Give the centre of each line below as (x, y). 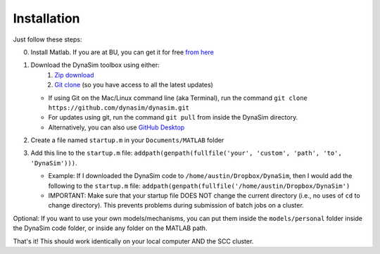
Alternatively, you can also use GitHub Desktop (116, 127)
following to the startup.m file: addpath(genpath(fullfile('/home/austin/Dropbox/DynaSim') (199, 186)
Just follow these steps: (47, 39)
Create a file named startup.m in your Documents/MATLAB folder (127, 140)
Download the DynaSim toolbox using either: (95, 65)
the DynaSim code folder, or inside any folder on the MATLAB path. (110, 228)
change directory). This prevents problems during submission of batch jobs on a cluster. (176, 205)
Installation (46, 18)
